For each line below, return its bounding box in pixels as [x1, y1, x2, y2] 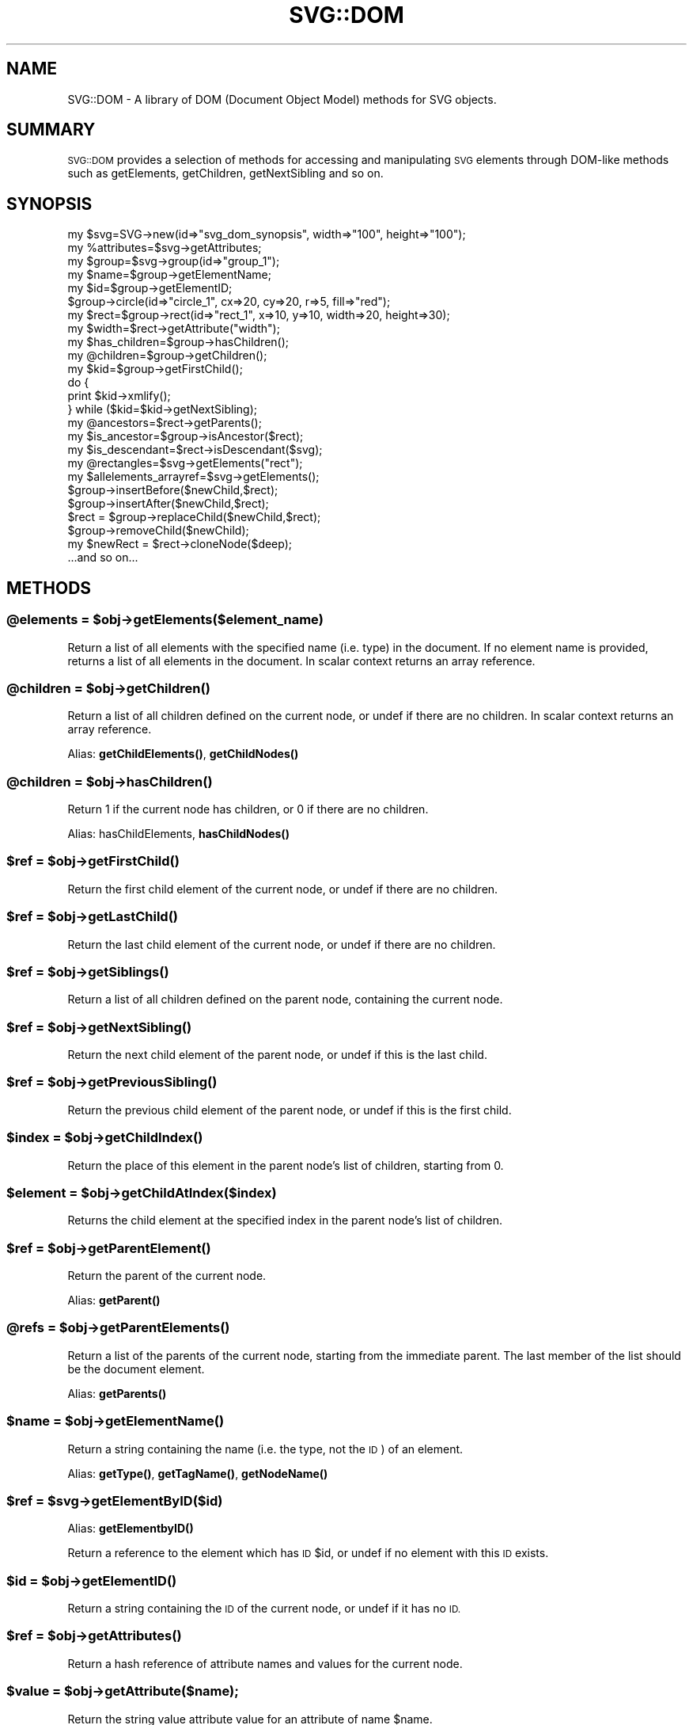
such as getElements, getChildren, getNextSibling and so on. [67, 166, 384, 181]
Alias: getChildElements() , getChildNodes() [67, 747, 299, 761]
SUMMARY [6, 120, 96, 140]
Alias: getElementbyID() [67, 1521, 194, 1536]
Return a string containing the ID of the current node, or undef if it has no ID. [67, 1601, 461, 1615]
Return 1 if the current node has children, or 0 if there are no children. [67, 802, 429, 816]
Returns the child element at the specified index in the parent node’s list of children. [67, 1213, 502, 1228]
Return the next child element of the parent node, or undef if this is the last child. [67, 1048, 487, 1061]
